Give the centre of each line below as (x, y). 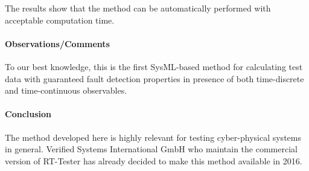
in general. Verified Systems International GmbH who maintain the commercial (151, 149)
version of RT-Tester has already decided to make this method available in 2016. (154, 160)
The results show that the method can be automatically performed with (138, 8)
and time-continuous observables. (66, 90)
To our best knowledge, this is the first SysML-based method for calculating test (154, 66)
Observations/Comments (57, 43)
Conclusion (28, 114)
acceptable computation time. (60, 20)
